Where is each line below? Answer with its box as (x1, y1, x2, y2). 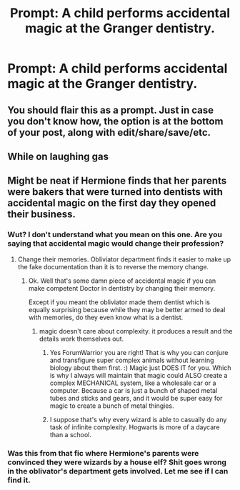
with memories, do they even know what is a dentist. (28, 313, 184, 321)
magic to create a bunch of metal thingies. (49, 401, 174, 410)
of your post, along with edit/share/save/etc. (7, 126, 211, 139)
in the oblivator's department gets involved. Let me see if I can (7, 466, 229, 476)
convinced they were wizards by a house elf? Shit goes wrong (7, 457, 227, 467)
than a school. (49, 430, 91, 439)
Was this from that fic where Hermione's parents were (7, 448, 199, 458)
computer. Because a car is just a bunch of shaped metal (49, 386, 218, 394)
